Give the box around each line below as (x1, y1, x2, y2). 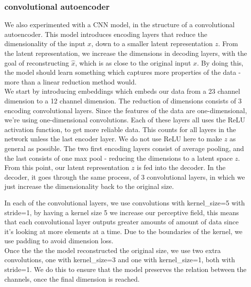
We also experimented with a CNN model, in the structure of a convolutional (4, 19, 235, 30)
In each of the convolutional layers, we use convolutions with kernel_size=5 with (4, 197, 245, 207)
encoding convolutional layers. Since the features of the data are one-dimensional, (4, 105, 247, 115)
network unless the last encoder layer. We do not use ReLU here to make (4, 134, 222, 144)
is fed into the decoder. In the (137, 162, 226, 172)
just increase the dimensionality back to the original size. (4, 181, 174, 191)
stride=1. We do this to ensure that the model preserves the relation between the (4, 264, 247, 274)
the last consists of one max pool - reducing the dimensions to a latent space (4, 152, 233, 163)
